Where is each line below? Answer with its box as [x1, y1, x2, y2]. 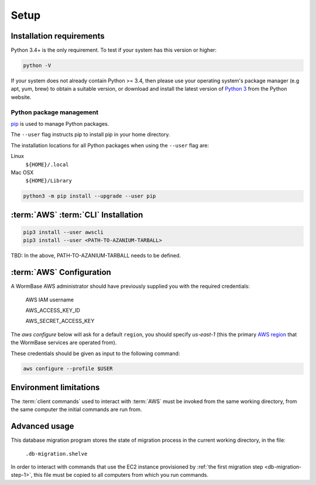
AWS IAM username [25, 296, 74, 303]
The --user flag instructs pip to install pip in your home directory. [11, 131, 170, 138]
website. [11, 94, 32, 101]
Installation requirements [11, 31, 105, 41]
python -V [23, 62, 51, 69]
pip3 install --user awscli [23, 229, 104, 235]
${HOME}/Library [25, 177, 73, 184]
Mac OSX [11, 168, 34, 176]
